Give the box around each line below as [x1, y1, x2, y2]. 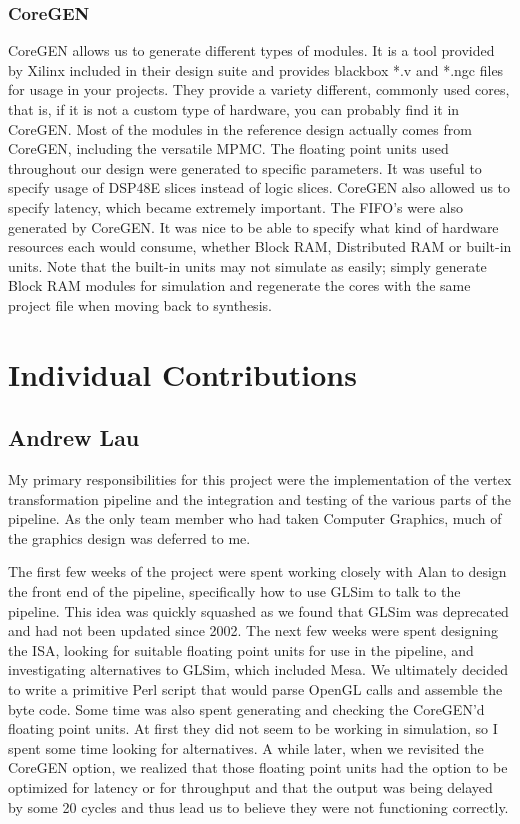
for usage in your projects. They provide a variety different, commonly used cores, [8, 79, 510, 100]
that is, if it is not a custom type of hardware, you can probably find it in [8, 99, 460, 119]
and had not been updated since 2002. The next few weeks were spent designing [8, 620, 498, 641]
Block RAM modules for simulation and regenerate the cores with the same [8, 275, 471, 296]
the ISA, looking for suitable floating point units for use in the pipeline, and [8, 639, 474, 660]
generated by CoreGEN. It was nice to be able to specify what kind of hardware [8, 216, 499, 237]
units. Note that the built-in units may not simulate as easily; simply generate [8, 255, 487, 276]
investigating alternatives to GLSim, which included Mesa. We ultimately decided [8, 659, 508, 680]
